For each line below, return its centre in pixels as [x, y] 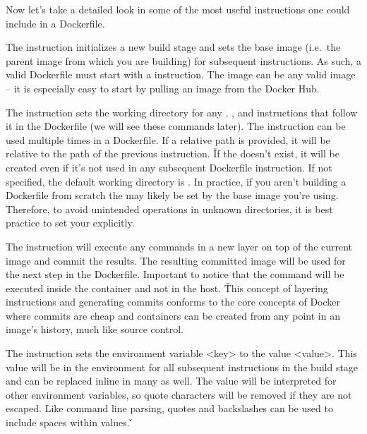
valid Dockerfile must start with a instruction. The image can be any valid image [181, 74]
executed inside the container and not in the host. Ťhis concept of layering [167, 288]
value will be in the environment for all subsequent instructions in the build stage [182, 367]
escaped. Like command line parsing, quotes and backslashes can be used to [169, 408]
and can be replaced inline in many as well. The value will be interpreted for [171, 381]
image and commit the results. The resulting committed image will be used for [176, 260]
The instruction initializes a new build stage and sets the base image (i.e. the [173, 47]
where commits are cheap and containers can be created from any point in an [173, 315]
